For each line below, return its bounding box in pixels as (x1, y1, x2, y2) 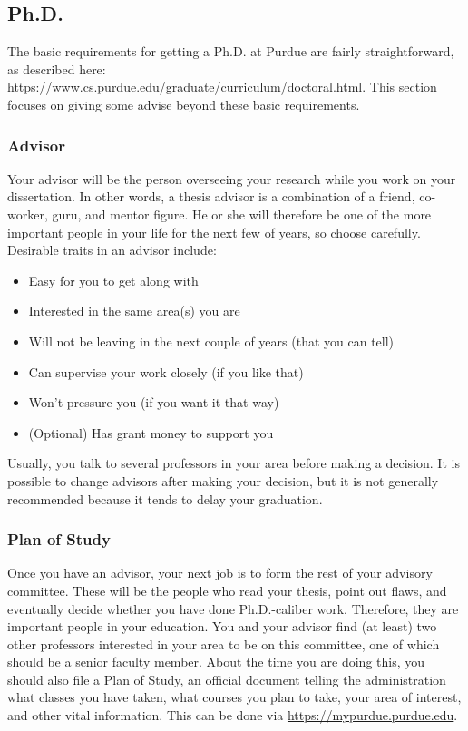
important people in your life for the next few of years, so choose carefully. (7, 222, 421, 241)
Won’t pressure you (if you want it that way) (28, 393, 279, 412)
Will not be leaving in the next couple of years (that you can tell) (28, 331, 395, 350)
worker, (7, 204, 48, 223)
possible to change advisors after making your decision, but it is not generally (7, 471, 439, 490)
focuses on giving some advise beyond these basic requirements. (7, 94, 360, 113)
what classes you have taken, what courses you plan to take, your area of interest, (7, 687, 462, 707)
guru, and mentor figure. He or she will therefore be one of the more (52, 204, 432, 223)
